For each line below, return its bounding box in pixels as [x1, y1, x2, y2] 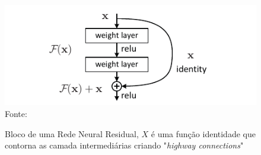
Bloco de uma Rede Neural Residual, [5, 127, 139, 140]
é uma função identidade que [151, 127, 256, 140]
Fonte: [5, 107, 27, 120]
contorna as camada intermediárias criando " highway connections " [5, 139, 244, 151]
